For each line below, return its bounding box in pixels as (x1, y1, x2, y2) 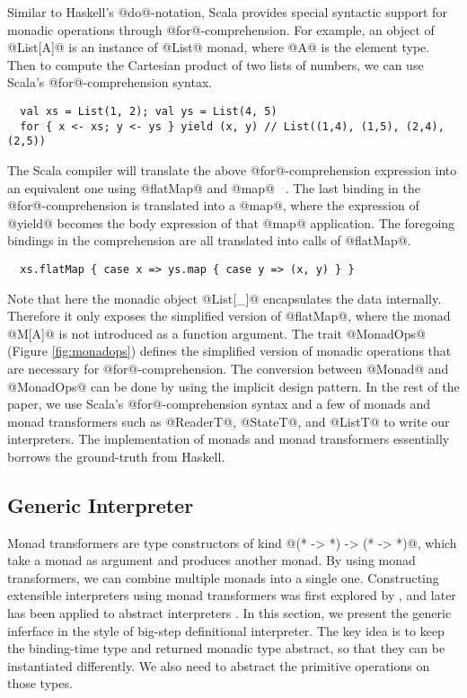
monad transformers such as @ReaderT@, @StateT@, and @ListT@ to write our (7, 411, 450, 430)
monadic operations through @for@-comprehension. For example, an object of (7, 20, 435, 39)
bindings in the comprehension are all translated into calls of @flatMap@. (7, 231, 411, 250)
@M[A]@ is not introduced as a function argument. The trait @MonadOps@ (7, 323, 426, 342)
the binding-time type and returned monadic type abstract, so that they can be (7, 639, 445, 658)
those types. (7, 674, 73, 693)
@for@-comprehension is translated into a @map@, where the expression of (7, 196, 419, 215)
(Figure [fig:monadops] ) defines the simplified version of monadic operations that (7, 341, 452, 360)
